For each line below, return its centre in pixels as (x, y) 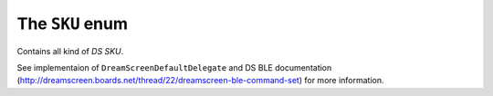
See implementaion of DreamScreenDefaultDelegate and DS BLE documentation (174, 67)
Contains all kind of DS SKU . (70, 51)
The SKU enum (72, 24)
